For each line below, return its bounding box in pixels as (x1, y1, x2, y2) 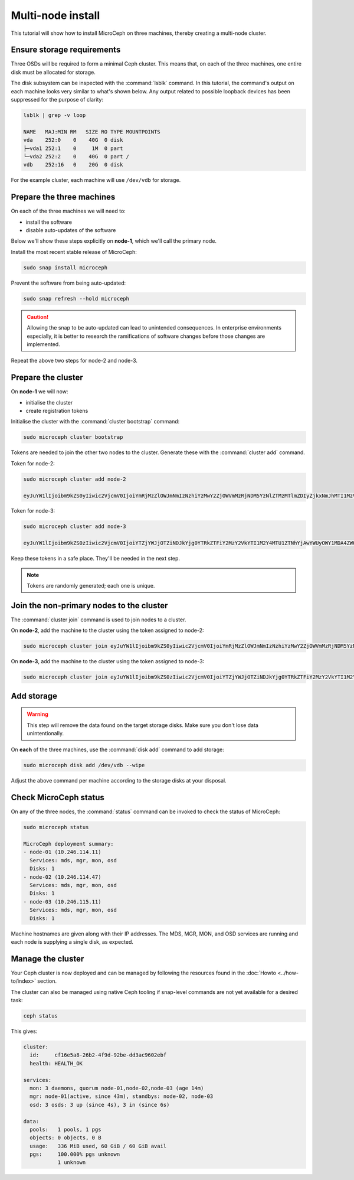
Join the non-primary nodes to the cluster (11, 600, 168, 611)
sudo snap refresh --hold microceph (23, 295, 130, 302)
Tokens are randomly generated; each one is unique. (27, 582, 155, 589)
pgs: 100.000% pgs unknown (29, 1151, 120, 1158)
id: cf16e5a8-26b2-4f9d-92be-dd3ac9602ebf (29, 1052, 167, 1058)
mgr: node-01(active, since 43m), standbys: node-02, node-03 (29, 1093, 214, 1100)
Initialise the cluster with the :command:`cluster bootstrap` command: (11, 418, 180, 425)
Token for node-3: (11, 507, 55, 514)
